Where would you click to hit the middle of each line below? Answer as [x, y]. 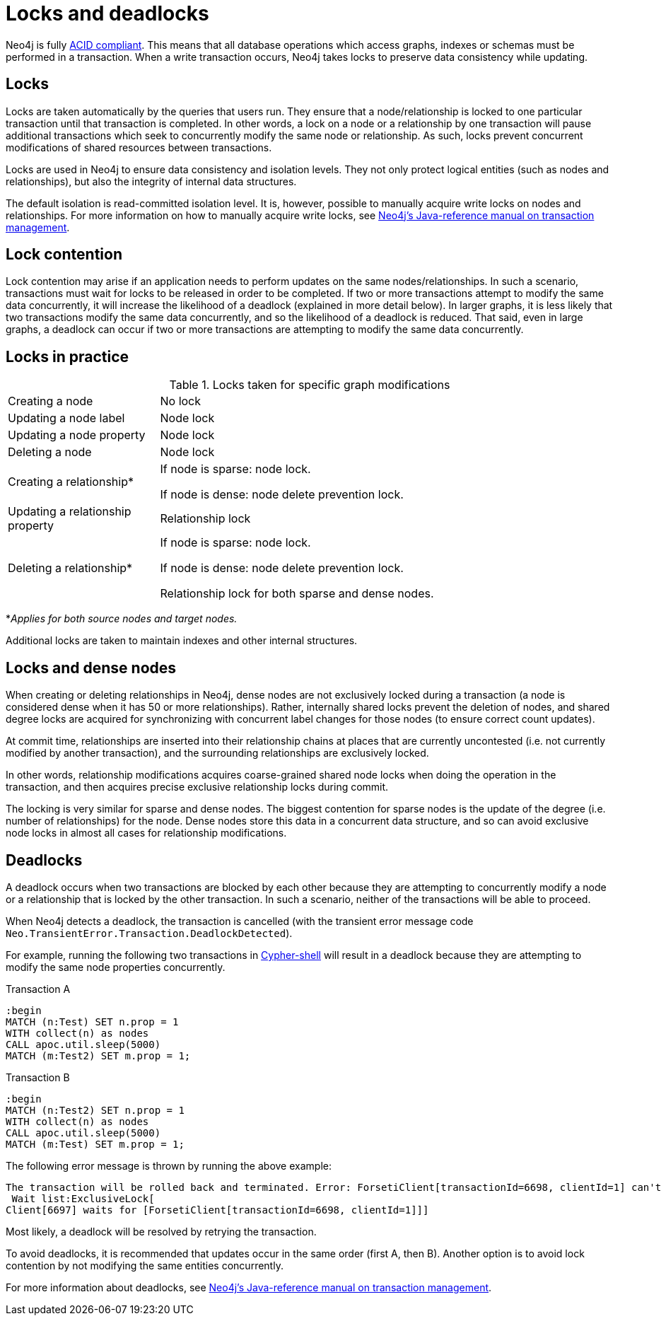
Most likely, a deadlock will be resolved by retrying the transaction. [161, 1231]
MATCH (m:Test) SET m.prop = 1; [95, 1144]
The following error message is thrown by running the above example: [169, 1165]
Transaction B [38, 1077]
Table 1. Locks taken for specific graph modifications [310, 385]
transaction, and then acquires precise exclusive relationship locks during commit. [197, 787]
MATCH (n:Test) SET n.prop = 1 [92, 1022]
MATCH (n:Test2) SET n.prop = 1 [95, 1110]
